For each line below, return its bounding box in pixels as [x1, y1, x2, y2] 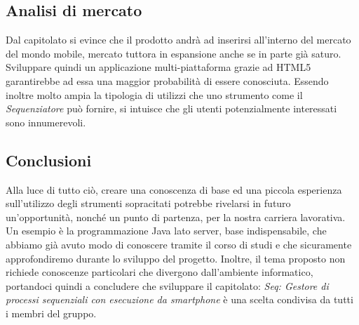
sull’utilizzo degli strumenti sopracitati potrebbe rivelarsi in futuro [6, 196, 291, 211]
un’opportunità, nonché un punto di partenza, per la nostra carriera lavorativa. [6, 209, 346, 224]
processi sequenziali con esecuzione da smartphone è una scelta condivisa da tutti [6, 292, 353, 307]
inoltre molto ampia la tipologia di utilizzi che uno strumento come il [6, 87, 303, 102]
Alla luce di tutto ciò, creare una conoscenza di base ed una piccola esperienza [6, 182, 342, 197]
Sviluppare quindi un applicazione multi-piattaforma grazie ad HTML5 [6, 60, 311, 74]
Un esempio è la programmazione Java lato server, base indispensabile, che [6, 223, 327, 238]
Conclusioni [6, 149, 92, 171]
